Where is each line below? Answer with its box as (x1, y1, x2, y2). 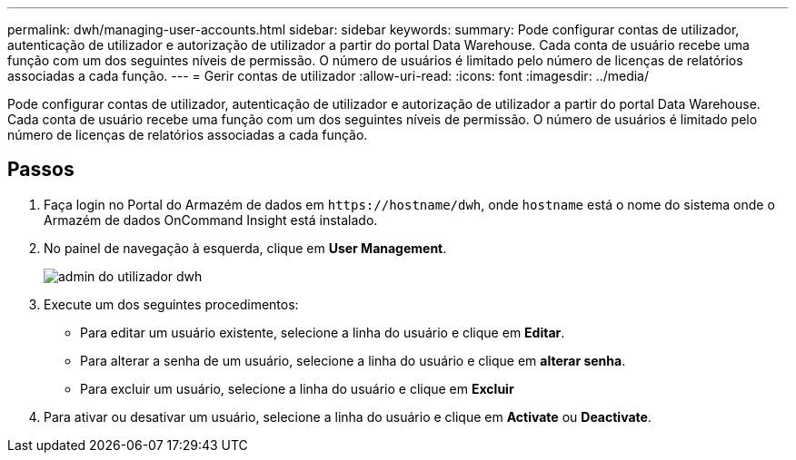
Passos (7, 158, 75, 181)
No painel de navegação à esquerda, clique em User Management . (44, 240, 447, 256)
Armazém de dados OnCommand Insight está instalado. (44, 211, 378, 228)
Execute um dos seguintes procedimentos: (44, 296, 299, 312)
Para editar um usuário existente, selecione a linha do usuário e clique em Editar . (80, 324, 565, 340)
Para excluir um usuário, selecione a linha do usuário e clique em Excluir (80, 380, 514, 396)
